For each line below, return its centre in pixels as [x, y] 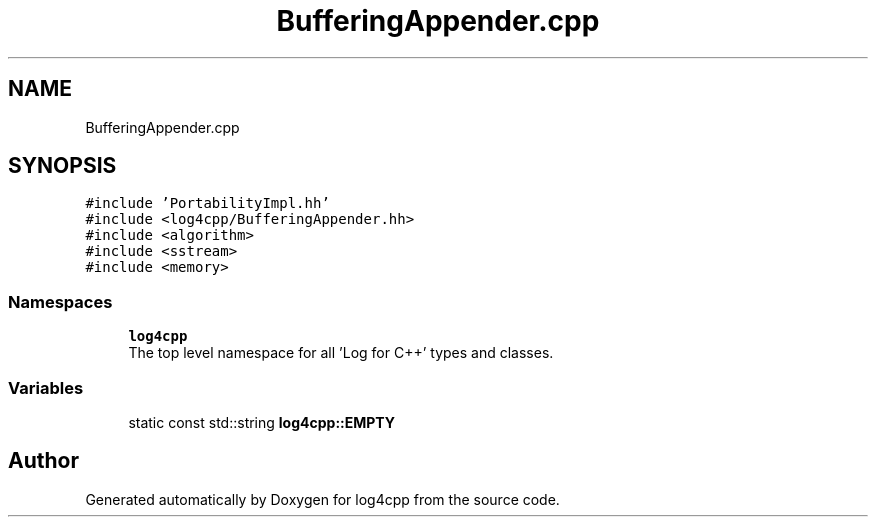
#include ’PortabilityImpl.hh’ [207, 203]
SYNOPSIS [62, 166]
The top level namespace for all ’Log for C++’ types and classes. [341, 353]
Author [43, 461]
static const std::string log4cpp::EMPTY [262, 422]
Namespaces [60, 301]
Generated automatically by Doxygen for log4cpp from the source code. [322, 499]
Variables [46, 387]
